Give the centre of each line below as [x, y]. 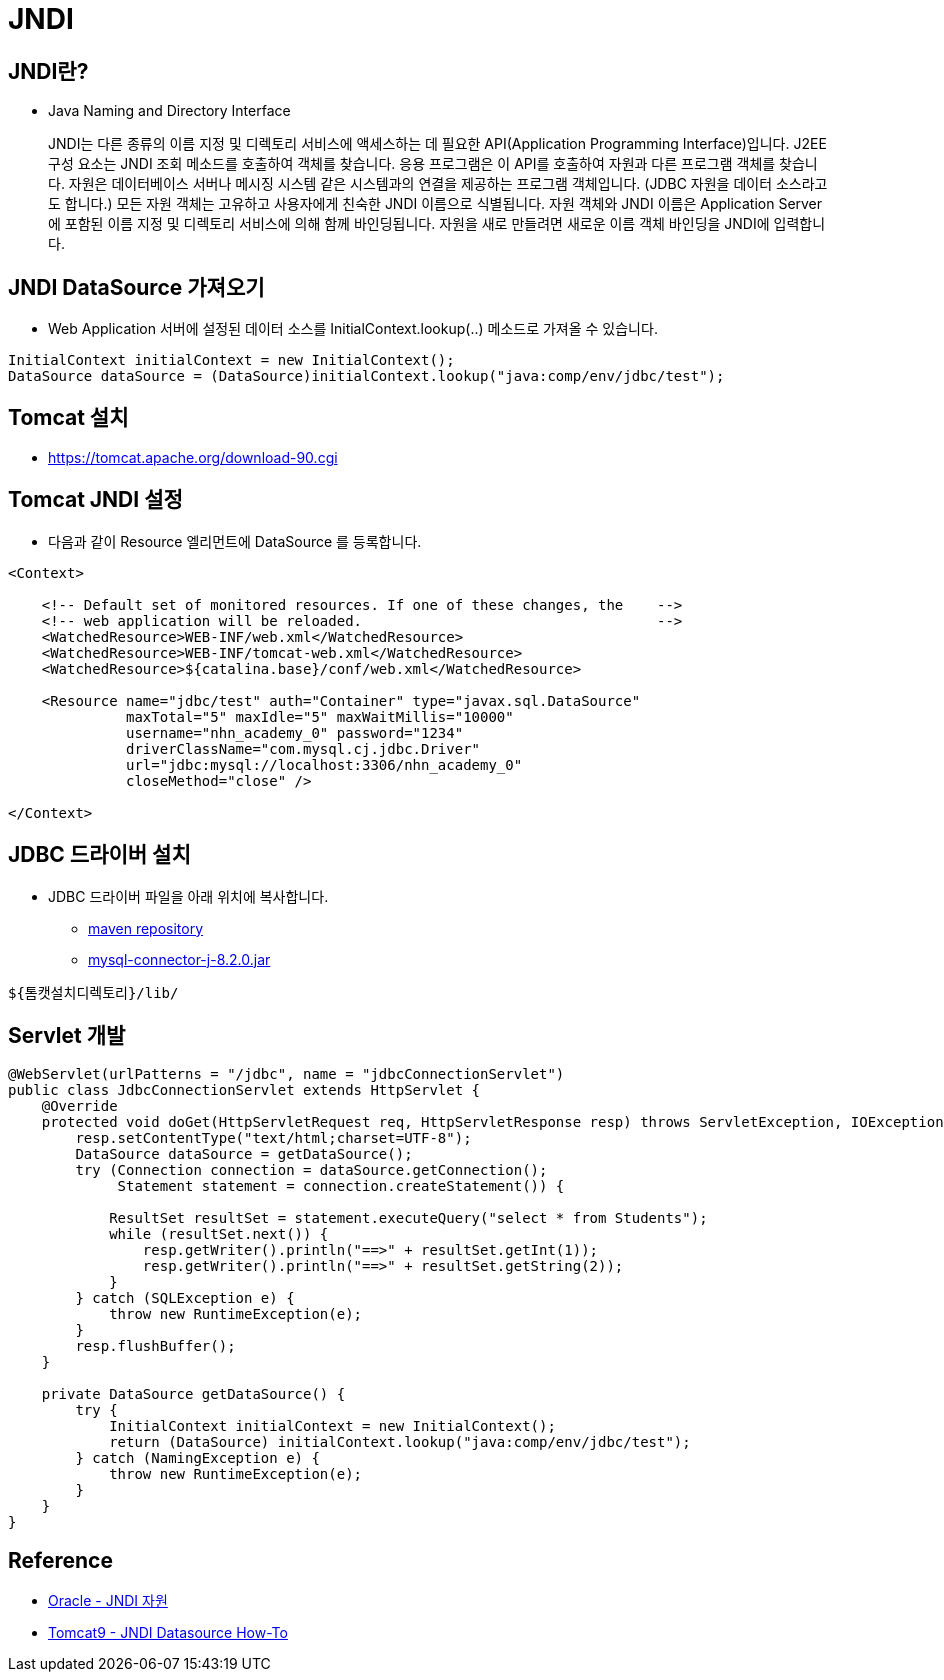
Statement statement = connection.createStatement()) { [341, 1186]
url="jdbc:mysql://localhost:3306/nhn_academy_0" [324, 764]
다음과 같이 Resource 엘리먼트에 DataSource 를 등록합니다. [235, 541]
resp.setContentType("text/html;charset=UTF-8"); [273, 1138]
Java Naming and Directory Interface [169, 111]
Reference [60, 1560]
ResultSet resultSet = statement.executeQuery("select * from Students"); [408, 1218]
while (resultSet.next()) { [219, 1234]
